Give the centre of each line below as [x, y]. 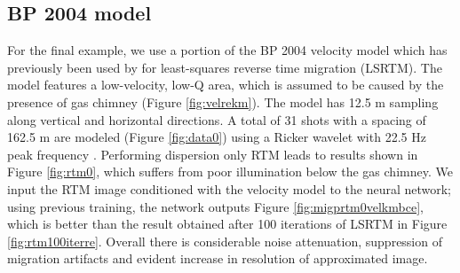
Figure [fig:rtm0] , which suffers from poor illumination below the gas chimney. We [230, 172]
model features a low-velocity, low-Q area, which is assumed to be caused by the [226, 85]
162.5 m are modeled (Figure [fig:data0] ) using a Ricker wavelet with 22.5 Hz [217, 137]
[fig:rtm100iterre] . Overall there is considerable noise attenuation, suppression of [225, 241]
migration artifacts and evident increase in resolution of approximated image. [218, 258]
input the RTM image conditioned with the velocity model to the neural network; [230, 188]
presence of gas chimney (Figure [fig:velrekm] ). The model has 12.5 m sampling [223, 101]
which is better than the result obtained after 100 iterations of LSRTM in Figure [227, 224]
